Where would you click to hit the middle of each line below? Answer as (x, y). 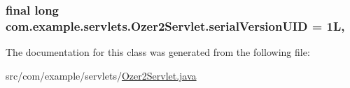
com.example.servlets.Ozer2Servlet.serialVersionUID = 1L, (175, 25)
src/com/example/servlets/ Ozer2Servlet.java (101, 75)
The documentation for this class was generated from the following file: (158, 52)
